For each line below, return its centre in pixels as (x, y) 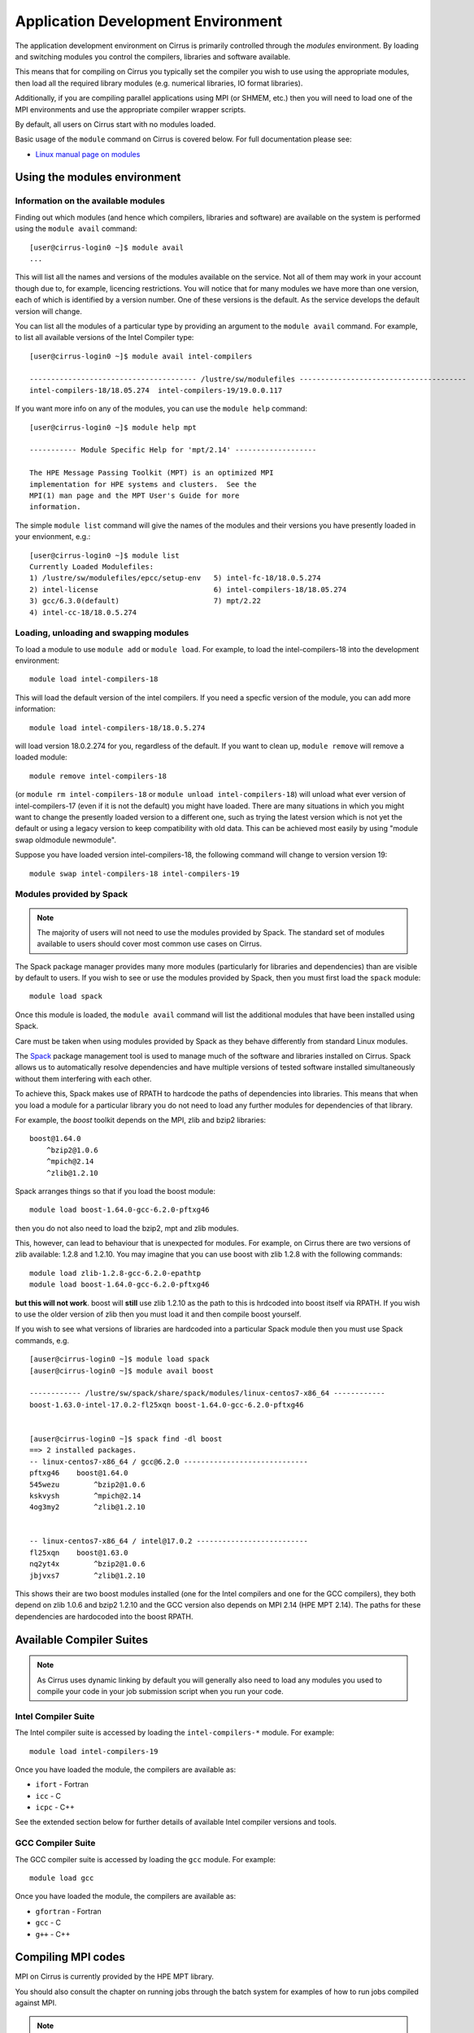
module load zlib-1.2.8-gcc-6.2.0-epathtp (115, 1273)
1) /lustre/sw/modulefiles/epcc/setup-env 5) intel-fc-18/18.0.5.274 (175, 578)
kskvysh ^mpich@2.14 (85, 1495)
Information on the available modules (90, 201)
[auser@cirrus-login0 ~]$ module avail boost (122, 1371)
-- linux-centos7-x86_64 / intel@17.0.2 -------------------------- (169, 1541)
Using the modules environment (98, 178)
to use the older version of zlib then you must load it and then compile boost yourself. (158, 1314)
